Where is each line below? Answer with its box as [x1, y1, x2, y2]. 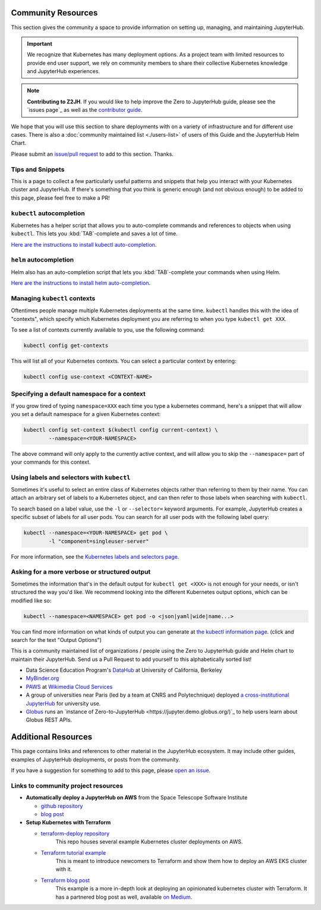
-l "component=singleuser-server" [48, 538, 149, 544]
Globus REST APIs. [26, 716, 73, 723]
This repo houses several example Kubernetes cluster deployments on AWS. [55, 838, 243, 845]
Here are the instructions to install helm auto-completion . [11, 279, 151, 286]
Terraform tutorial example [40, 849, 106, 856]
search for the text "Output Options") [11, 636, 102, 643]
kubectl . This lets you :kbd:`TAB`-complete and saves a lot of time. [11, 230, 178, 237]
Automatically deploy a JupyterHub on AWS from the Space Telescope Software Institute [26, 794, 248, 801]
